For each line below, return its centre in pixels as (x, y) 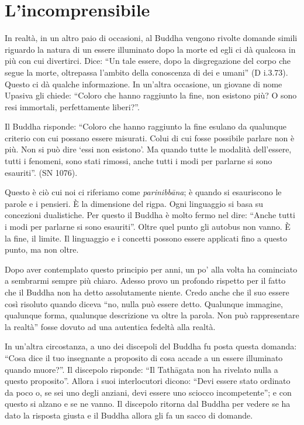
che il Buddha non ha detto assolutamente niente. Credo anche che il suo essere (147, 292)
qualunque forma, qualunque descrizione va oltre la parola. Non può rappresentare (152, 315)
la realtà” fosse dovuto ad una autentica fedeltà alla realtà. (110, 326)
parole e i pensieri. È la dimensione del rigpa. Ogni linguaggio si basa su (134, 203)
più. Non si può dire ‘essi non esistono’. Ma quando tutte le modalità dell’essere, (148, 149)
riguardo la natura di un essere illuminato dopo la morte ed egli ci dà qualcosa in (150, 49)
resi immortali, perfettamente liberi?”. (72, 106)
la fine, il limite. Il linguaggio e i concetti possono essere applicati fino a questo (146, 238)
